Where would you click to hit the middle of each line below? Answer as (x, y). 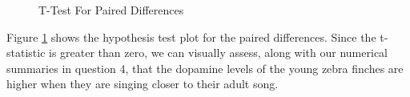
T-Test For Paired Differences (111, 10)
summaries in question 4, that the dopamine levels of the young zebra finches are (205, 68)
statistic (26, 53)
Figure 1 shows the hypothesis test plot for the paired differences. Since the (191, 36)
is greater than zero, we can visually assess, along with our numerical (218, 53)
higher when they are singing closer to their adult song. (143, 84)
